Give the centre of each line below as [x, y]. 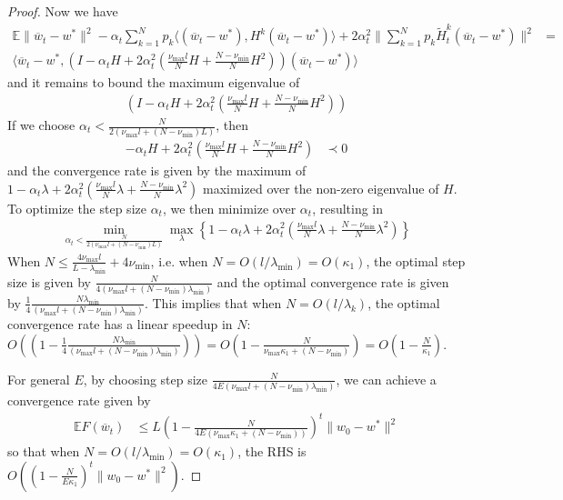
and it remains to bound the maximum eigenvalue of [154, 82]
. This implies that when [213, 302]
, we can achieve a [386, 379]
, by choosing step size [146, 379]
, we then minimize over [229, 208]
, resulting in [348, 208]
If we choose [41, 125]
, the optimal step [416, 260]
